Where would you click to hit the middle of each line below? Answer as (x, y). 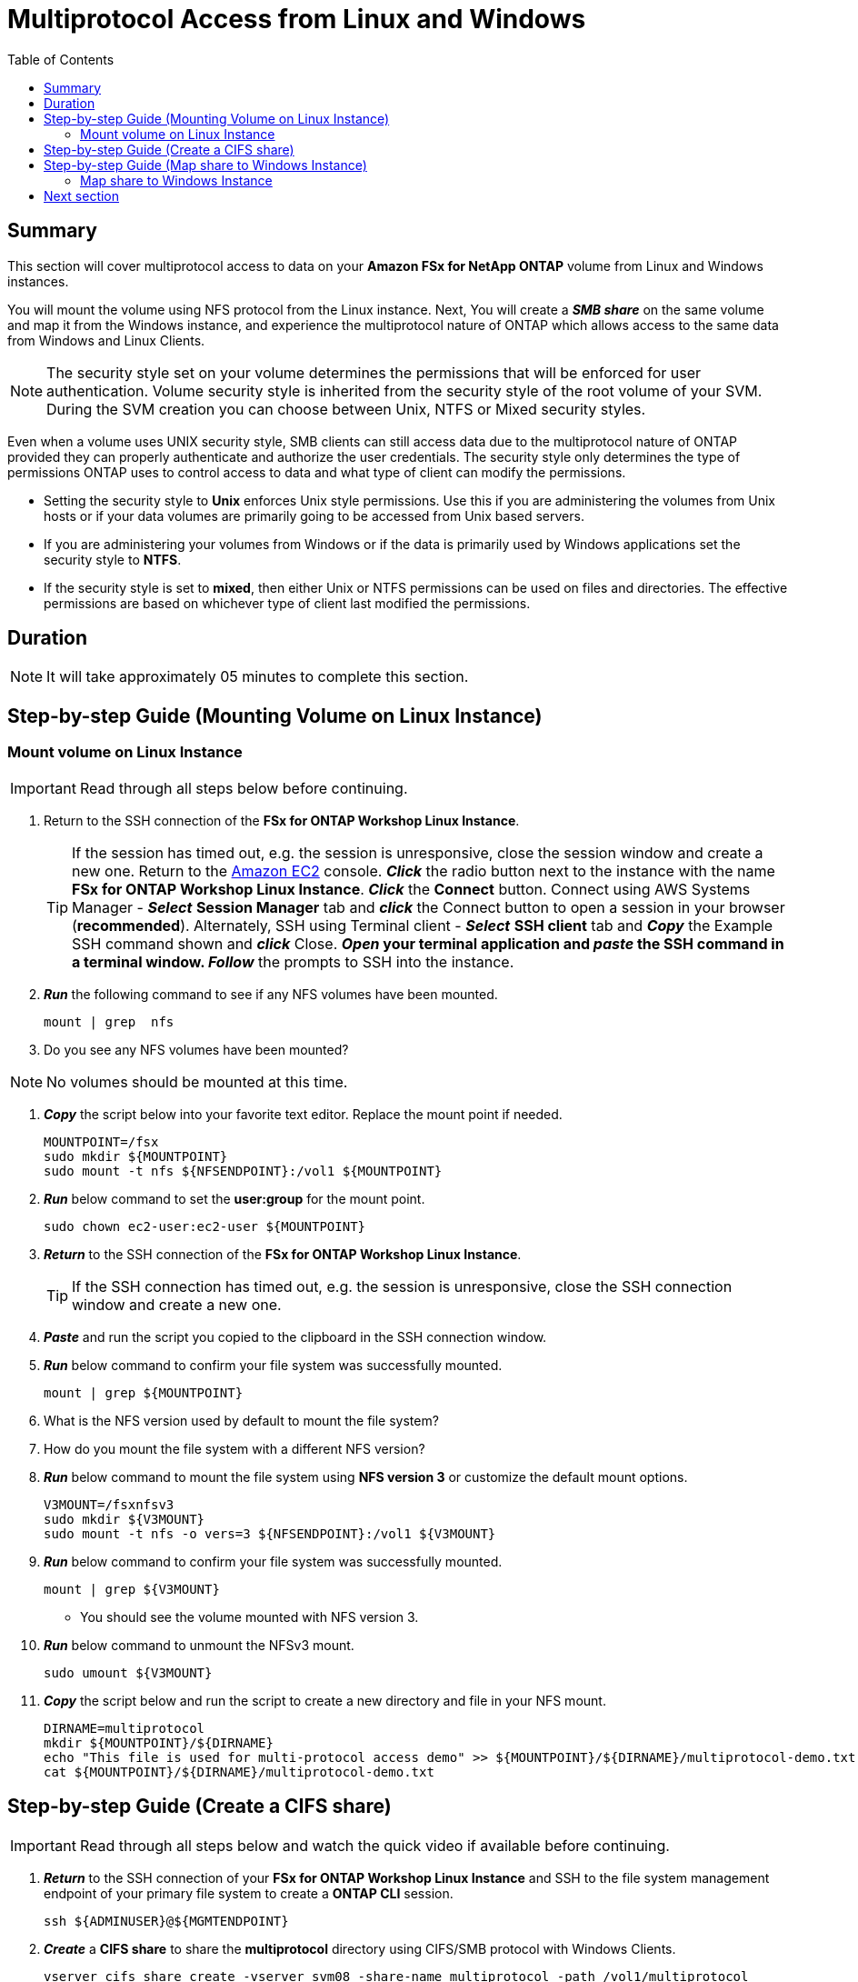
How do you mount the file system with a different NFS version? (234, 1448)
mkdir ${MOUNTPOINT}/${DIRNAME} (159, 1742)
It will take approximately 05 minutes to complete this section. (258, 677)
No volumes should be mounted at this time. (197, 1081)
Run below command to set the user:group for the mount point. (234, 1198)
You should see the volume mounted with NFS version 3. (249, 1617)
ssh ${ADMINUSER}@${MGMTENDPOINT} (166, 1921)
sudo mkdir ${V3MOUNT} (125, 1519)
